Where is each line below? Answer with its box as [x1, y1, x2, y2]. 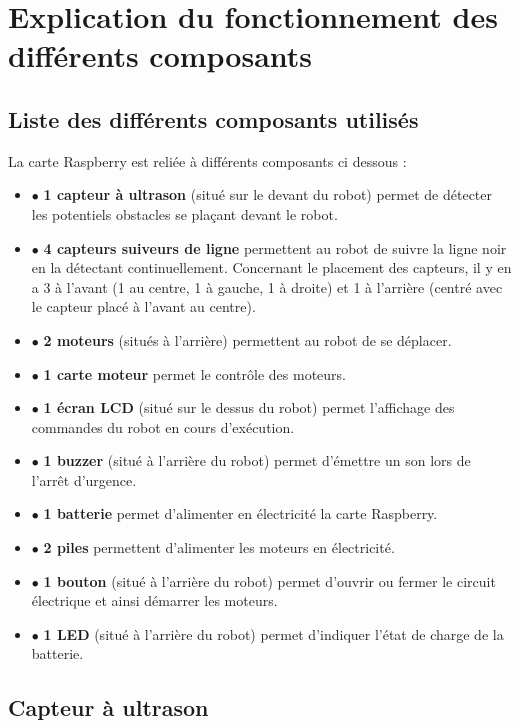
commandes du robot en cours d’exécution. [31, 416, 295, 437]
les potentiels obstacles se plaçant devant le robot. [31, 203, 338, 224]
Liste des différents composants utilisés [8, 103, 419, 134]
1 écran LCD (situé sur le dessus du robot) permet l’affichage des [43, 397, 455, 418]
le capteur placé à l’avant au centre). [31, 296, 256, 317]
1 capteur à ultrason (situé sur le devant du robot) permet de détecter [43, 184, 493, 205]
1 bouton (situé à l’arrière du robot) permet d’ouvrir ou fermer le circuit [43, 570, 496, 591]
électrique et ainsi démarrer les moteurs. [31, 590, 278, 611]
